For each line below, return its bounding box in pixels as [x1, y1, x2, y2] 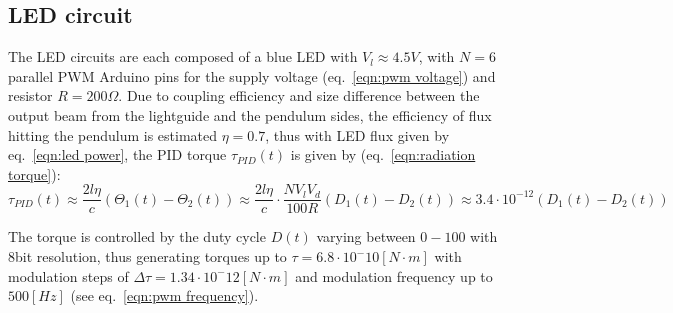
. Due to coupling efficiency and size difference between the [118, 85, 480, 106]
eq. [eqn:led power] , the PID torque [8, 144, 227, 165]
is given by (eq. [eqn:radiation [290, 144, 476, 165]
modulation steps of [8, 265, 129, 286]
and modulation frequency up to [295, 265, 493, 286]
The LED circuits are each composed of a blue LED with [8, 46, 358, 67]
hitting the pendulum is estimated [8, 124, 218, 145]
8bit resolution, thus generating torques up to [8, 246, 287, 267]
